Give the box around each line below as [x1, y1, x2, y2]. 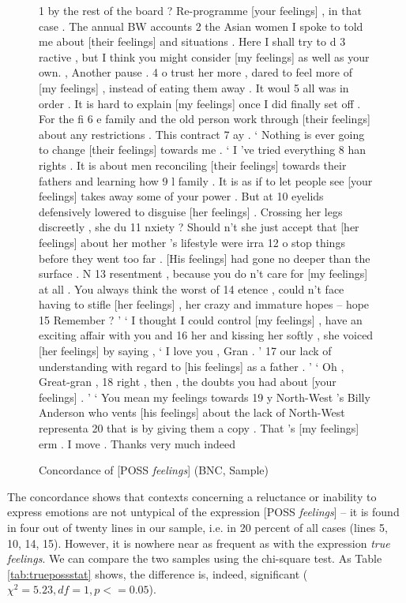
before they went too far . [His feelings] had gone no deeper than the [39, 249, 370, 266]
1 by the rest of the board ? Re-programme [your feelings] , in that [39, 2, 362, 18]
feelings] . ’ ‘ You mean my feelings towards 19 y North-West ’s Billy [39, 388, 370, 405]
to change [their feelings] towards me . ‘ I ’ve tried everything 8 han [39, 141, 367, 158]
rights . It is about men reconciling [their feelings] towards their [39, 156, 347, 173]
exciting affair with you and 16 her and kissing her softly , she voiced [39, 327, 374, 343]
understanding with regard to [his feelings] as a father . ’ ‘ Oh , [39, 358, 344, 374]
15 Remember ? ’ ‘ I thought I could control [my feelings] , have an [39, 311, 363, 328]
